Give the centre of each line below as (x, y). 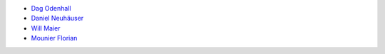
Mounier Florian (54, 38)
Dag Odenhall (51, 8)
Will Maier (46, 28)
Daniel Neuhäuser (57, 18)
